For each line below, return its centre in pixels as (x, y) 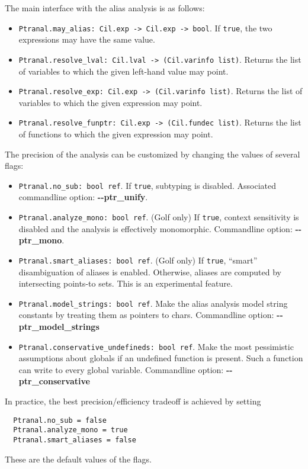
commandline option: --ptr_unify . (83, 197)
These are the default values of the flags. (78, 459)
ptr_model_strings (59, 326)
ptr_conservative (54, 381)
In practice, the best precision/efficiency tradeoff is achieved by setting (133, 401)
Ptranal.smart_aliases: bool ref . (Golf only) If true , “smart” (138, 260)
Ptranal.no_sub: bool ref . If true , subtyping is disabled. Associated (147, 185)
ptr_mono (40, 240)
